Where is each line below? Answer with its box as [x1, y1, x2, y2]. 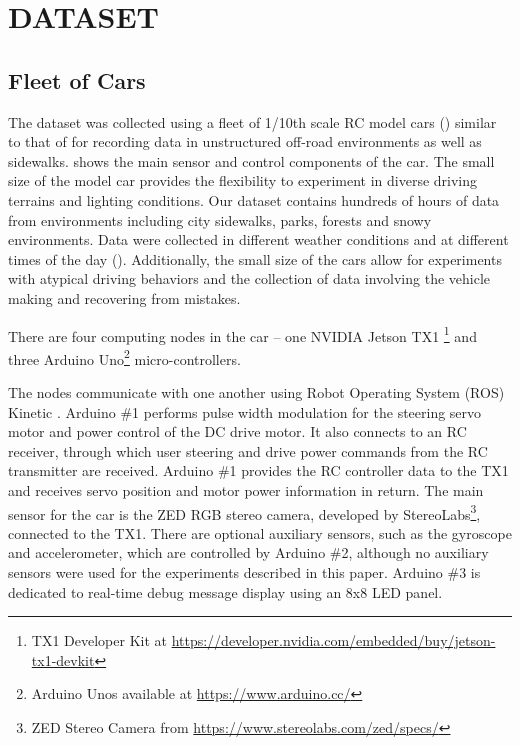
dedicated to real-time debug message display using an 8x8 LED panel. [8, 581, 443, 602]
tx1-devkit [31, 649, 95, 670]
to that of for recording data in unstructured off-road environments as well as [8, 131, 482, 152]
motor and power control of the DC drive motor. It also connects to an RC [8, 421, 467, 442]
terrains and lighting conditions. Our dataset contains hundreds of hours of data [8, 189, 500, 210]
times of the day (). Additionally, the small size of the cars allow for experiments [8, 248, 502, 269]
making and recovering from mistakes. [8, 287, 241, 308]
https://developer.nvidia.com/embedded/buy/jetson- [171, 630, 496, 651]
